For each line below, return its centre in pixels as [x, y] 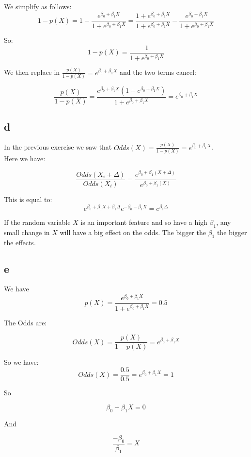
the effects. [20, 242]
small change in [27, 232]
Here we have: [25, 158]
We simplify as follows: [38, 6]
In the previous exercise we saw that [58, 147]
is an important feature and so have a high [144, 222]
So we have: [21, 362]
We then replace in [32, 72]
